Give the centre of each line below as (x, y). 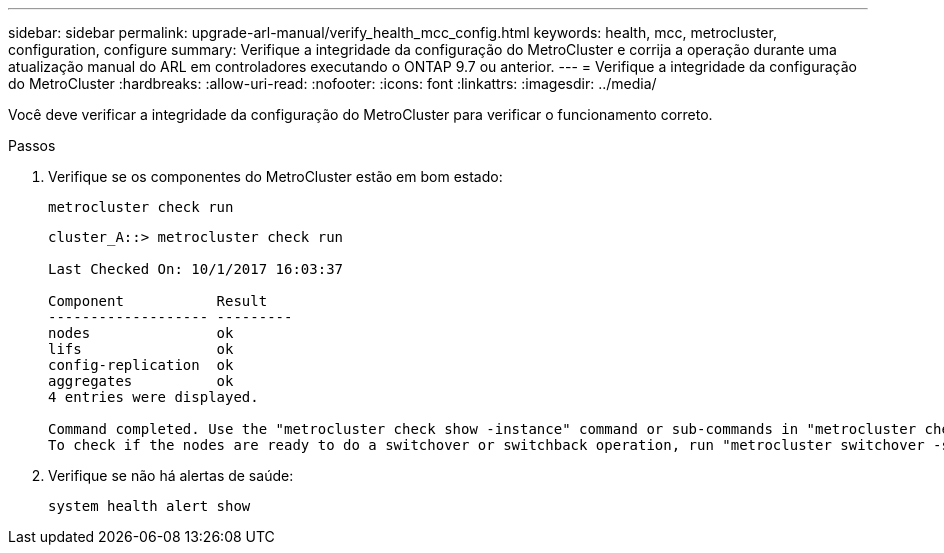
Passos (32, 145)
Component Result (158, 301)
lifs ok (141, 349)
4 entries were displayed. (153, 397)
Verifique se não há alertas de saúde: (171, 475)
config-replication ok (141, 365)
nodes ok (141, 333)
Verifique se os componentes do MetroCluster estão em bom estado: (275, 176)
